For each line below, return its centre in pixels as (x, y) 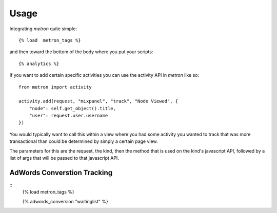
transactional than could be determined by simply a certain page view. (84, 141)
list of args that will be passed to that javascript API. (64, 158)
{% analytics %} (39, 63)
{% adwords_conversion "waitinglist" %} (65, 201)
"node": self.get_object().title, (73, 108)
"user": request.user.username (68, 116)
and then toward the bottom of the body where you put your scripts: (81, 52)
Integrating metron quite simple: (43, 29)
